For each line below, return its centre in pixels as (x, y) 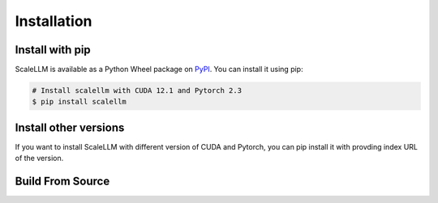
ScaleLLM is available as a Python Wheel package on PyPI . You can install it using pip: (159, 70)
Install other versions (70, 127)
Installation (54, 21)
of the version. (39, 159)
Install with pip (53, 50)
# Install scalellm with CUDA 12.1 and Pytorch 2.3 (137, 91)
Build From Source (62, 182)
